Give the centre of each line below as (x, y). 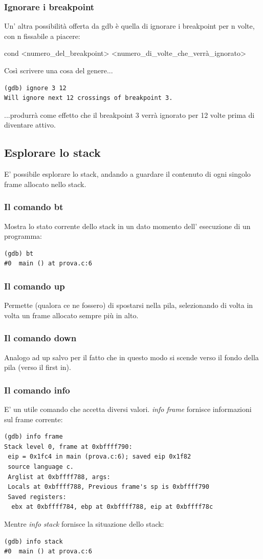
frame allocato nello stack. (45, 184)
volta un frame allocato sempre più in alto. (71, 315)
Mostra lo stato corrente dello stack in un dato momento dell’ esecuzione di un (127, 226)
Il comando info (37, 390)
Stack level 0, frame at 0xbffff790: (68, 447)
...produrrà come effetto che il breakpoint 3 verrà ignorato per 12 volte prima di (129, 115)
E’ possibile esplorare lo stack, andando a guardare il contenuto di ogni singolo (127, 174)
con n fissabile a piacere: (42, 36)
